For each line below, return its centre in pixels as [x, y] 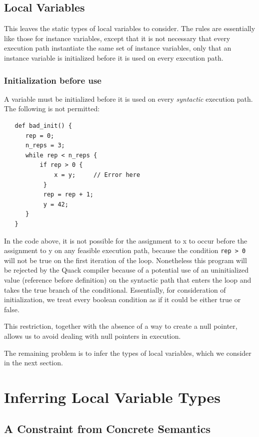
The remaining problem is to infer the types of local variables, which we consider [128, 353]
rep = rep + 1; [68, 195]
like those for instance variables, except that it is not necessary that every [117, 38]
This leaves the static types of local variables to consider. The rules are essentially [130, 28]
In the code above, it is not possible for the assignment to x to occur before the [126, 240]
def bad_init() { [43, 126]
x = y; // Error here [97, 175]
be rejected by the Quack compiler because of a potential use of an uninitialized [126, 270]
